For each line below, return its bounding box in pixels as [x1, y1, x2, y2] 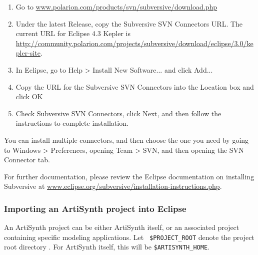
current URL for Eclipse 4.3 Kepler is [15, 28, 130, 39]
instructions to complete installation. [15, 118, 128, 128]
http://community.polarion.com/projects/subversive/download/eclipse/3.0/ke [15, 38, 253, 48]
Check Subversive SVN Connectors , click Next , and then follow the [15, 108, 221, 118]
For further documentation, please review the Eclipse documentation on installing [4, 171, 254, 181]
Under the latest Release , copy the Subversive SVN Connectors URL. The [15, 18, 243, 29]
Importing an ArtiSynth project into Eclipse [4, 202, 186, 214]
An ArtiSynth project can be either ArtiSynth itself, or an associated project [4, 222, 239, 232]
